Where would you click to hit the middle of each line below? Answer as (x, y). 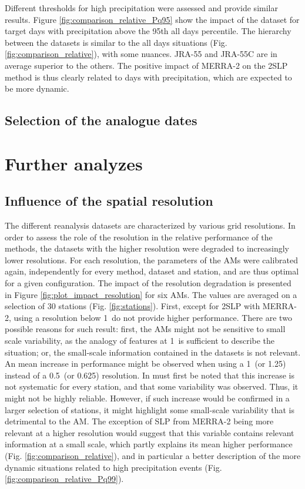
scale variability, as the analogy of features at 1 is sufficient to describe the (140, 341)
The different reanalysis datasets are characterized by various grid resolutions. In (150, 225)
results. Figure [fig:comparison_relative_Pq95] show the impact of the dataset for (152, 19)
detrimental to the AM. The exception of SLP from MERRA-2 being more (139, 421)
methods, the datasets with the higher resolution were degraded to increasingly (147, 248)
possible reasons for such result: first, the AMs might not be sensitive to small (145, 329)
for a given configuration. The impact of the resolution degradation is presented (148, 283)
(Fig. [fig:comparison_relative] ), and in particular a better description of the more (153, 455)
